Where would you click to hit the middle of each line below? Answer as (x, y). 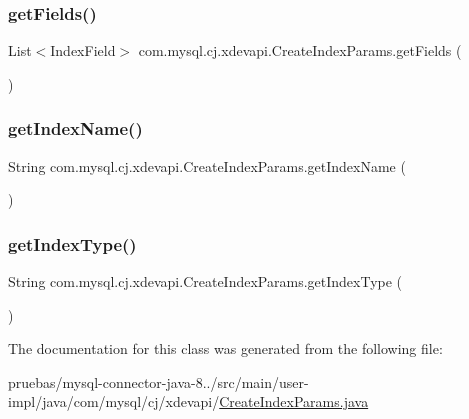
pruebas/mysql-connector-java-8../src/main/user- (158, 381)
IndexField (83, 50)
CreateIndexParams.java (294, 401)
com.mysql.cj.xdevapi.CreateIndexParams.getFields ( (300, 50)
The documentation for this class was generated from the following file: (225, 348)
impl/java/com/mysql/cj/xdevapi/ (114, 401)
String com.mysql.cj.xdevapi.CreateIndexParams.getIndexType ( (205, 281)
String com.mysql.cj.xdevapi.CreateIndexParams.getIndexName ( (207, 165)
